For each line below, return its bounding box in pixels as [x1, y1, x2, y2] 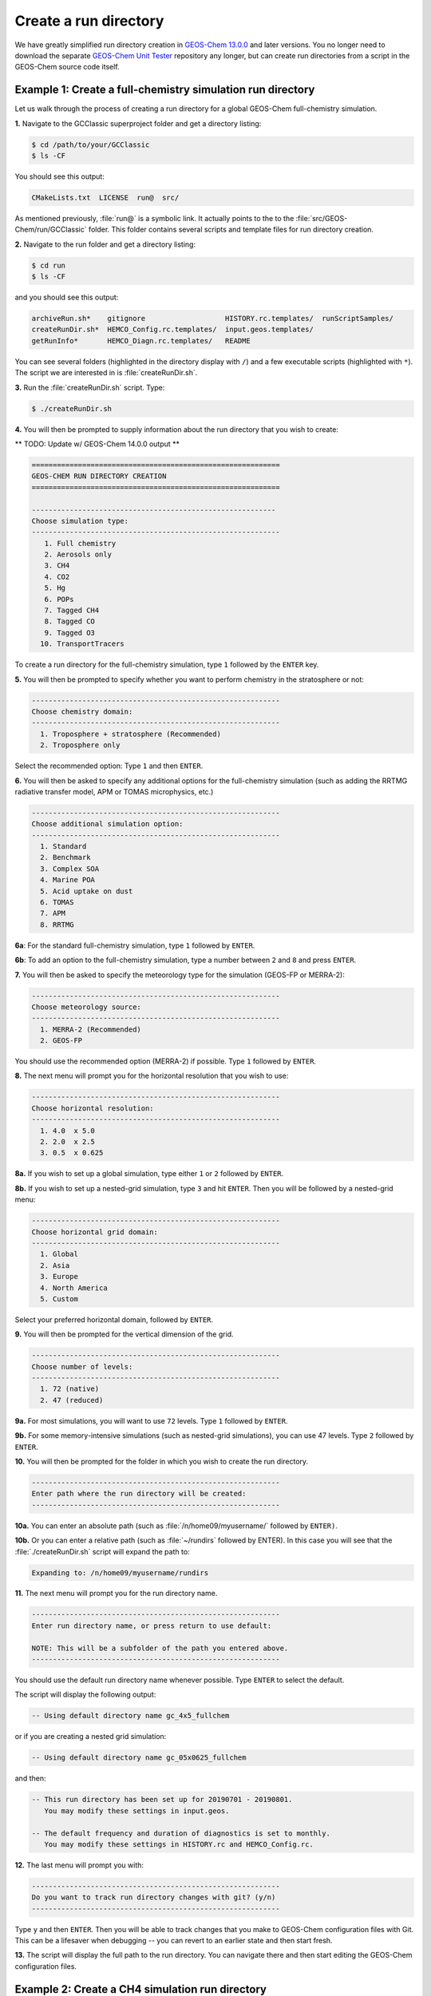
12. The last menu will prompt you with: [14, 1860, 144, 1870]
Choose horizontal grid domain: [31, 1227, 159, 1237]
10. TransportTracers [40, 640, 125, 648]
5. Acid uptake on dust [40, 886, 133, 896]
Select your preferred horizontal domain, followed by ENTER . [14, 1314, 214, 1325]
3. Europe [40, 1272, 79, 1281]
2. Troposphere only [40, 741, 121, 750]
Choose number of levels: [31, 1362, 133, 1371]
